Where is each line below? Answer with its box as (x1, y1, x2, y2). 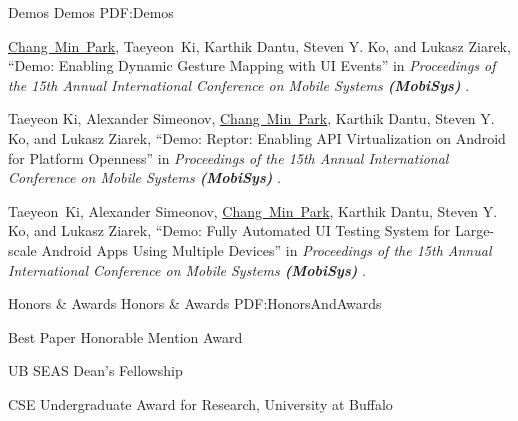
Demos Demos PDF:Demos (8, 2, 174, 22)
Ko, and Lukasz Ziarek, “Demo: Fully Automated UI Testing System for (8, 220, 451, 241)
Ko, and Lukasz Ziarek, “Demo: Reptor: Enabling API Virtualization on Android (8, 127, 506, 148)
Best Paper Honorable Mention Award (8, 326, 243, 347)
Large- (454, 220, 495, 241)
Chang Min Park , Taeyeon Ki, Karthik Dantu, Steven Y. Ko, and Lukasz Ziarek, (8, 35, 511, 56)
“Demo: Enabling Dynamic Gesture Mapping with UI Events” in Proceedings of (8, 55, 496, 76)
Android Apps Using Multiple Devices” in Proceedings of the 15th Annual (41, 239, 492, 260)
